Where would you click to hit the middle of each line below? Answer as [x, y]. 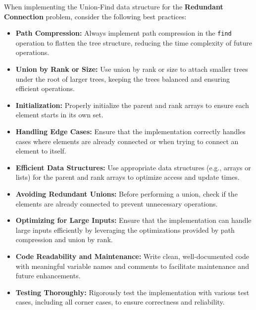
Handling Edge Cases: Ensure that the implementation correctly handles [130, 131]
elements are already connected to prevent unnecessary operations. [117, 203]
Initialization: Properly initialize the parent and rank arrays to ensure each [132, 105]
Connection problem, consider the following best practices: [95, 16]
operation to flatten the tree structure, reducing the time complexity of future [134, 42]
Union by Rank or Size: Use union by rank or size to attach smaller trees [132, 69]
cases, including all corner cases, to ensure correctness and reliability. [120, 302]
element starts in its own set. [59, 115]
